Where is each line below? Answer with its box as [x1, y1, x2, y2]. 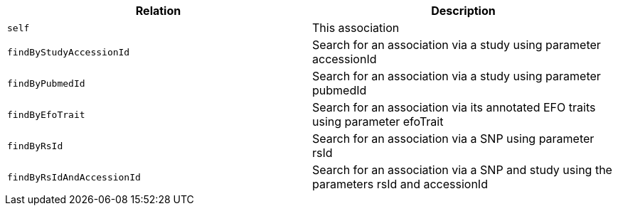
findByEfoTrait [7, 109, 85, 120]
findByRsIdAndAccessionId [7, 171, 141, 183]
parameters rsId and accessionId [312, 177, 488, 191]
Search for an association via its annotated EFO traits [312, 100, 596, 114]
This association [312, 21, 400, 35]
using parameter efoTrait [312, 114, 444, 129]
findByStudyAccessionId [7, 46, 130, 58]
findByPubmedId [7, 77, 85, 89]
